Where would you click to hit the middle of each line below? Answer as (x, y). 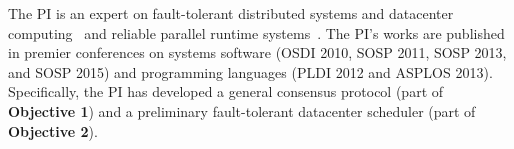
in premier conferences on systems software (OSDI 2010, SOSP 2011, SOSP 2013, (257, 52)
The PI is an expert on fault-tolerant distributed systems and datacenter (231, 13)
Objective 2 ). (53, 130)
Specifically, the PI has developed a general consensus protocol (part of (226, 91)
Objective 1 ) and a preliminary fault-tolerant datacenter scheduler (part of (242, 110)
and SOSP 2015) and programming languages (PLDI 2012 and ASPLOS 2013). (250, 71)
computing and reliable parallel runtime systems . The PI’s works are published (256, 32)
